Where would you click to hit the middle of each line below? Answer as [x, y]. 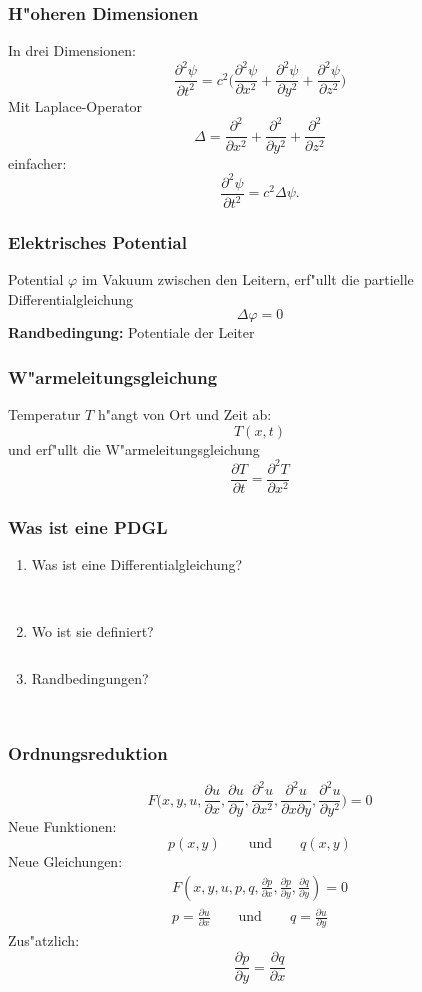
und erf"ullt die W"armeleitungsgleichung [134, 448]
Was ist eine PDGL [88, 526]
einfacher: [37, 162]
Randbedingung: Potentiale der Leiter [131, 332]
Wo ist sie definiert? [92, 631]
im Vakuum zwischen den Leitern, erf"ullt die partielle [247, 279]
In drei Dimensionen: [72, 50]
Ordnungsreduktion [88, 752]
